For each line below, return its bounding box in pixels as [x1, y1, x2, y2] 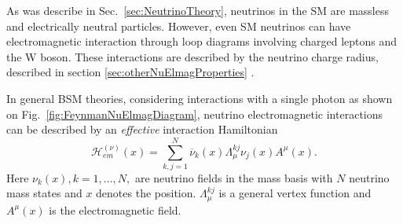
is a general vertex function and [218, 185, 372, 201]
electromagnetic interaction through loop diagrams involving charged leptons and [6, 33, 397, 50]
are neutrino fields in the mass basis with [134, 169, 333, 185]
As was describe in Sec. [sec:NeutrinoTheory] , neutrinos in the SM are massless [6, 2, 389, 18]
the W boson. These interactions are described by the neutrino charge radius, [6, 48, 379, 64]
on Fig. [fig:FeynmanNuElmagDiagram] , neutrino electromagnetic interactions [6, 105, 383, 122]
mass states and [6, 185, 82, 201]
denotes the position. [96, 185, 196, 201]
